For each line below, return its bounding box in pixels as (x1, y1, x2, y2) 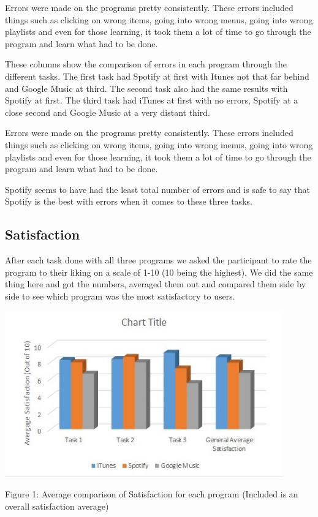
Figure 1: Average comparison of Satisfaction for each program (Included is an (5, 488, 298, 500)
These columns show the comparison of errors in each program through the (5, 58, 287, 70)
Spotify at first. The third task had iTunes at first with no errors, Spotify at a (5, 94, 298, 107)
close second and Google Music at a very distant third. (5, 105, 210, 118)
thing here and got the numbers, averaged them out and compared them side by (5, 277, 306, 290)
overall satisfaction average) (5, 500, 109, 513)
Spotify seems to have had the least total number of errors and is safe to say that (5, 183, 311, 195)
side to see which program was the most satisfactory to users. (5, 289, 235, 302)
